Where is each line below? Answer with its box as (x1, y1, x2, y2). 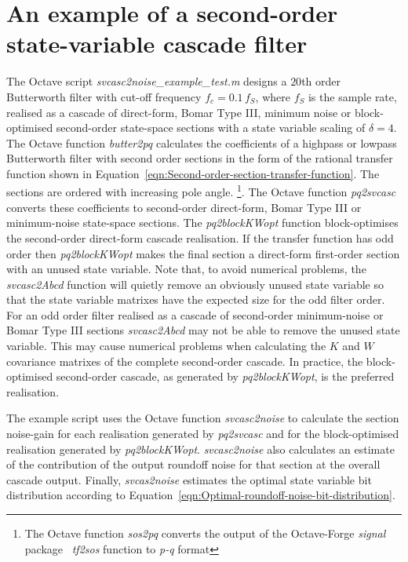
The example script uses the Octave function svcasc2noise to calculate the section (6, 410, 399, 426)
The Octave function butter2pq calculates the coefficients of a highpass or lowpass (6, 134, 397, 151)
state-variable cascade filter (6, 27, 308, 60)
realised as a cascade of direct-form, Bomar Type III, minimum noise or (6, 104, 352, 120)
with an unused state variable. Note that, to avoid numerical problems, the (6, 261, 366, 277)
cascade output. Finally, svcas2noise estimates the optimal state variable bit (6, 471, 372, 487)
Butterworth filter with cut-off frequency (6, 88, 202, 104)
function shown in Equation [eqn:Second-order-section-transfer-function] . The (6, 165, 380, 181)
